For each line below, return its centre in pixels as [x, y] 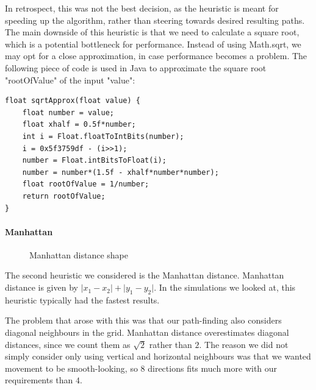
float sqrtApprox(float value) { [73, 101]
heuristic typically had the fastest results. [82, 300]
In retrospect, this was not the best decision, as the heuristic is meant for [142, 8]
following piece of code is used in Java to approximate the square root [136, 67]
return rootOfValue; [64, 196]
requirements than [39, 380]
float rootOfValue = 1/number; [86, 184]
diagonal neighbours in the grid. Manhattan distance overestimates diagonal [147, 332]
